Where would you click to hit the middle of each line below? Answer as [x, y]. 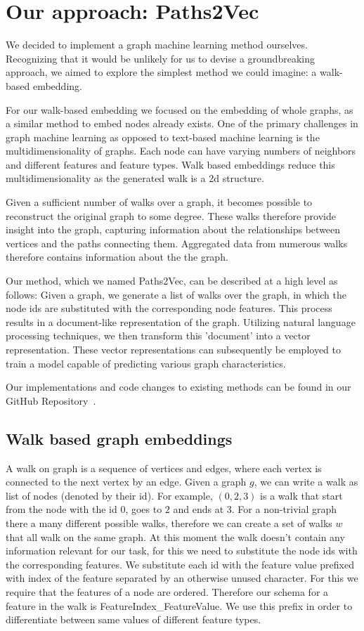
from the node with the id [61, 509]
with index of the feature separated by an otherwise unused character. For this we [182, 578]
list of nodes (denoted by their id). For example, [109, 495]
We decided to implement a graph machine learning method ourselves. [157, 45]
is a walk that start [301, 495]
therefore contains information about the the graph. [117, 257]
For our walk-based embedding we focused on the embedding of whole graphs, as [180, 109]
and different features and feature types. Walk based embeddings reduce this [170, 164]
